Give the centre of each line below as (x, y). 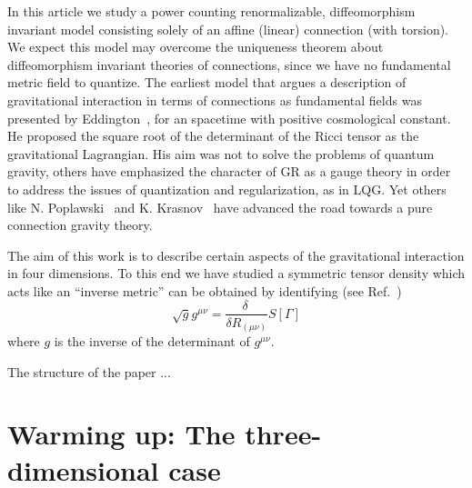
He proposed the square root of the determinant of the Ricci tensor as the (213, 136)
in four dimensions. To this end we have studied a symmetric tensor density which (236, 273)
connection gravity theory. (80, 225)
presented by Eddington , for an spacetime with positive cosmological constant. (229, 118)
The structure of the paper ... (89, 371)
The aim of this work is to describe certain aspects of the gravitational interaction (236, 255)
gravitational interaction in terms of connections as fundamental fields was (215, 100)
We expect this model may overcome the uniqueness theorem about (196, 47)
